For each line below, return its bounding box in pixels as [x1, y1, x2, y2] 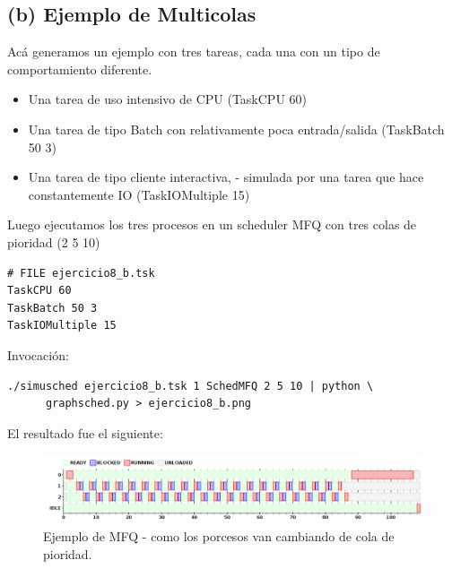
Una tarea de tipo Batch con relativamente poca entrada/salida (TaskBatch [28, 119, 445, 138]
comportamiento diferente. [7, 59, 152, 78]
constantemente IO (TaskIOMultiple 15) [28, 185, 250, 203]
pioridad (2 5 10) [7, 232, 100, 251]
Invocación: [7, 345, 69, 364]
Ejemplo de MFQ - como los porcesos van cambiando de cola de [43, 526, 395, 545]
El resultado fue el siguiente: [7, 423, 163, 442]
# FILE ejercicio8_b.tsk [7, 266, 155, 280]
